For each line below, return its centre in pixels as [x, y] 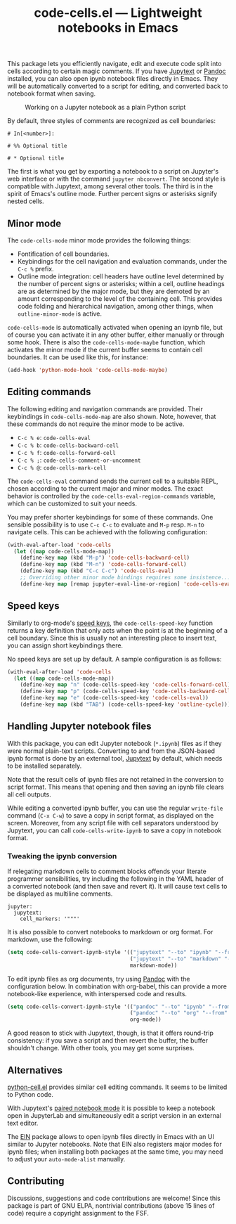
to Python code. [31, 1095]
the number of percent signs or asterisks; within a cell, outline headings [121, 284]
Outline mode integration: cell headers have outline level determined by [121, 276]
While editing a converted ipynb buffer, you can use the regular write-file [115, 808]
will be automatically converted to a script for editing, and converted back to [118, 86]
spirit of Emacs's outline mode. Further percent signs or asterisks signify [112, 194]
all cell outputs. [29, 794]
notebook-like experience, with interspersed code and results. [97, 993]
